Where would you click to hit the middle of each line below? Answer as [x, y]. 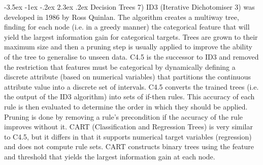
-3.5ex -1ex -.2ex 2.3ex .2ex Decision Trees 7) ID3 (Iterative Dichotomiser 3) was [129, 7]
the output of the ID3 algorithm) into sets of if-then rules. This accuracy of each [129, 97]
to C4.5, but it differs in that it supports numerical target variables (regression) [128, 136]
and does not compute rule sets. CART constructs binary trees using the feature [129, 146]
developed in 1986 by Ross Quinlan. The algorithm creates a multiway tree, [122, 17]
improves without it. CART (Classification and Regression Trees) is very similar [128, 127]
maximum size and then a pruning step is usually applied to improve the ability [128, 47]
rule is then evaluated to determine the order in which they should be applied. [126, 106]
